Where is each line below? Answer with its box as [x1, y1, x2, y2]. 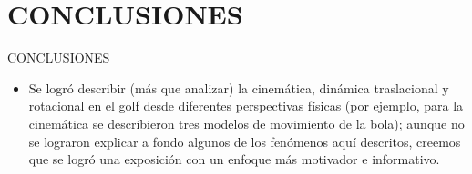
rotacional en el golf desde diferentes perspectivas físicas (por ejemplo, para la [28, 96, 464, 115]
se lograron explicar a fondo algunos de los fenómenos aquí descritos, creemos [28, 131, 461, 150]
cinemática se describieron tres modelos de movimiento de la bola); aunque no [28, 113, 465, 132]
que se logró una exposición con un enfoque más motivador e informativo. [28, 150, 440, 169]
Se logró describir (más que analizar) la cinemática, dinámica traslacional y [28, 78, 449, 97]
